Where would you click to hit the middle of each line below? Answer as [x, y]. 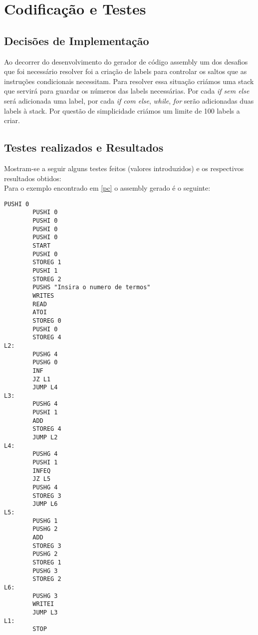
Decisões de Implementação [77, 40]
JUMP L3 [45, 612]
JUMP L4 [45, 388]
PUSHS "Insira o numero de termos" [92, 287]
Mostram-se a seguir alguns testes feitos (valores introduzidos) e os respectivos [124, 168]
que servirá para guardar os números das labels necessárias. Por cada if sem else [127, 91]
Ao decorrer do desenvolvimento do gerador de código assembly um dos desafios [126, 61]
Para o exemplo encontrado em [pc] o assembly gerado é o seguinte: [107, 188]
